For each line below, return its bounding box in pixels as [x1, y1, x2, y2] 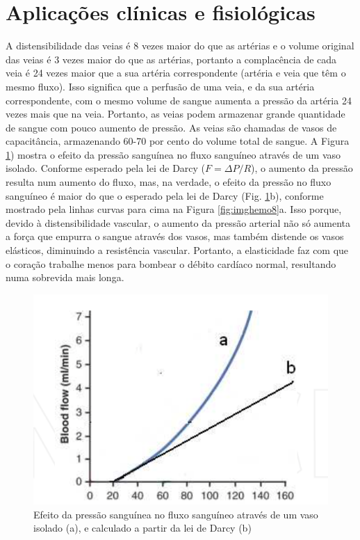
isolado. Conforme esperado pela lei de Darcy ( [6, 161, 206, 175]
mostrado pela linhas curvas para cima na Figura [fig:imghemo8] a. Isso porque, [6, 202, 342, 216]
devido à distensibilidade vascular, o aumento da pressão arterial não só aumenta [6, 215, 351, 230]
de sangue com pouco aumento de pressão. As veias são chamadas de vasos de [6, 120, 337, 134]
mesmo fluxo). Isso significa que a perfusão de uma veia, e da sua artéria [6, 79, 315, 93]
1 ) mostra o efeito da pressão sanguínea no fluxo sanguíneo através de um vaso [6, 147, 341, 161]
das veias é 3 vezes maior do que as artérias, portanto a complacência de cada [6, 51, 337, 66]
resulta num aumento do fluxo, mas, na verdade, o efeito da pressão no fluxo [6, 175, 332, 189]
